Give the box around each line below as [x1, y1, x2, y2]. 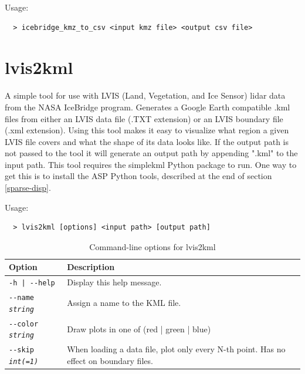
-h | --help [9, 279, 55, 288]
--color [9, 319, 39, 328]
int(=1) [9, 357, 39, 366]
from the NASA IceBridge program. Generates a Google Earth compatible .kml [5, 100, 290, 113]
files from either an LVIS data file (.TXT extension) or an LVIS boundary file [5, 112, 283, 124]
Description [67, 261, 115, 273]
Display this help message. [67, 276, 162, 288]
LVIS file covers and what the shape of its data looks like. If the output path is [5, 135, 289, 147]
